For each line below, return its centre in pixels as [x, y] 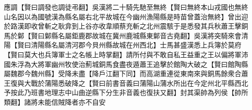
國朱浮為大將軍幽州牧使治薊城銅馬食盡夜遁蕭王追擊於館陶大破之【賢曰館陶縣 [126, 64]
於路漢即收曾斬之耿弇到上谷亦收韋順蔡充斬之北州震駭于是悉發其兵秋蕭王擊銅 [126, 26]
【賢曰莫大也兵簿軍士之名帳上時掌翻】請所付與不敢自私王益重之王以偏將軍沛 [126, 54]
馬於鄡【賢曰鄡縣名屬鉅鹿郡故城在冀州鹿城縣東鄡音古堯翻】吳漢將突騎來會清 [126, 35]
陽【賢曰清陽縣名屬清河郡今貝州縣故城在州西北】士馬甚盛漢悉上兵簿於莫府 [123, 45]
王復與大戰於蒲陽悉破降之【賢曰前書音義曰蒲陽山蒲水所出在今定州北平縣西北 [126, 83]
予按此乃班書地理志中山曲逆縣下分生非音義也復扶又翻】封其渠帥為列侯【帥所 [126, 92]
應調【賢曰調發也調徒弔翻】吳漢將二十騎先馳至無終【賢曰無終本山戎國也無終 [126, 7]
